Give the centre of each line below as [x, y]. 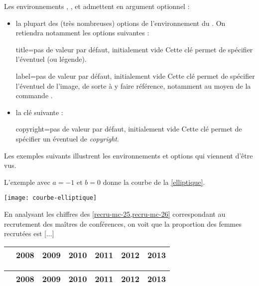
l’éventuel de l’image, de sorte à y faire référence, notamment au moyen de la [133, 85]
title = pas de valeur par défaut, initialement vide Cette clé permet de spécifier [134, 49]
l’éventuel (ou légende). [51, 59]
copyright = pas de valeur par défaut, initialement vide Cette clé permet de [129, 129]
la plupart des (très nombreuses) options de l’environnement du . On [121, 23]
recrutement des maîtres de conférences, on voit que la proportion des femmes [123, 223]
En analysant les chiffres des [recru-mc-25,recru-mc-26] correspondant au [115, 214]
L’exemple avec [27, 182]
